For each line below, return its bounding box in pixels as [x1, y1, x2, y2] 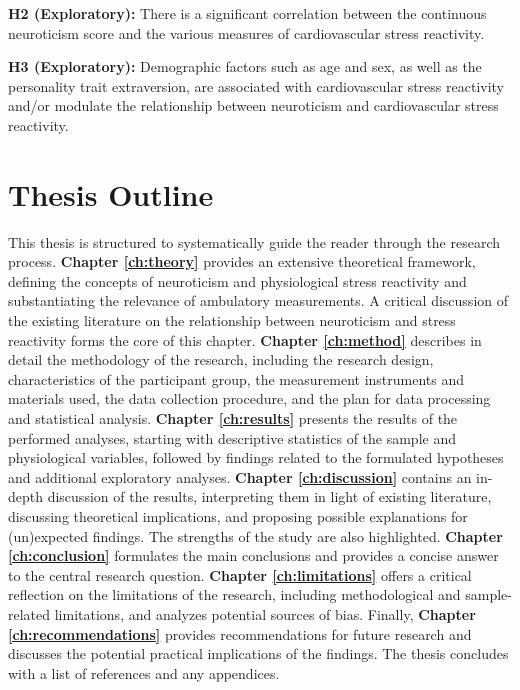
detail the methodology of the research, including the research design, [8, 349, 434, 370]
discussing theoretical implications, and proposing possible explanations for [8, 506, 468, 526]
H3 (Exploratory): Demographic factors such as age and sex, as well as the [8, 56, 482, 77]
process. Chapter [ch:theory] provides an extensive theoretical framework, [8, 251, 476, 272]
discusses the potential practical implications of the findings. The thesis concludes [8, 643, 509, 664]
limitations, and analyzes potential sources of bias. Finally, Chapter [54, 603, 476, 624]
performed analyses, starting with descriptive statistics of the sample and [8, 427, 456, 448]
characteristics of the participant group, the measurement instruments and [8, 368, 465, 389]
